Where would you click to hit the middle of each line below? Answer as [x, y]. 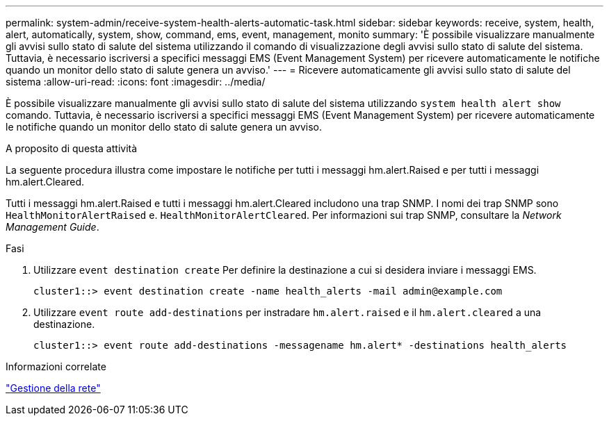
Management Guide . [52, 227]
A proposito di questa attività [72, 148]
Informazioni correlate [56, 366]
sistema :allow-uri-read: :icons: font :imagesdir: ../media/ [136, 82]
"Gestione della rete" [53, 388]
